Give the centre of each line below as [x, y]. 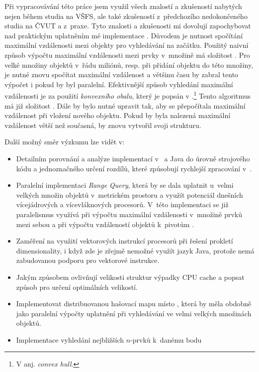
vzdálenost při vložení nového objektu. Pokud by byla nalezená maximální [118, 115]
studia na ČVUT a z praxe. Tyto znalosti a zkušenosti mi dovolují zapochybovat [128, 26]
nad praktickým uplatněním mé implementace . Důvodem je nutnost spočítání [124, 35]
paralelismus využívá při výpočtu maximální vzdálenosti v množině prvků [129, 214]
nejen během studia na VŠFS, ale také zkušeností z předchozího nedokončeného [126, 16]
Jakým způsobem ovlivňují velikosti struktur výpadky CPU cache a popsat [130, 277]
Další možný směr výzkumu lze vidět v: [65, 142]
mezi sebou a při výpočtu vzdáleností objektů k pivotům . [105, 224]
